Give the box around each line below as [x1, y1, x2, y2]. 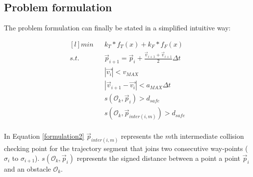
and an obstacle [4, 163, 51, 174]
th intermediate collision [171, 131, 244, 141]
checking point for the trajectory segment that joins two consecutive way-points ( [4, 143, 248, 153]
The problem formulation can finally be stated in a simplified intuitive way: [4, 23, 231, 33]
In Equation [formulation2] [4, 131, 84, 141]
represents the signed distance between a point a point [76, 152, 240, 163]
